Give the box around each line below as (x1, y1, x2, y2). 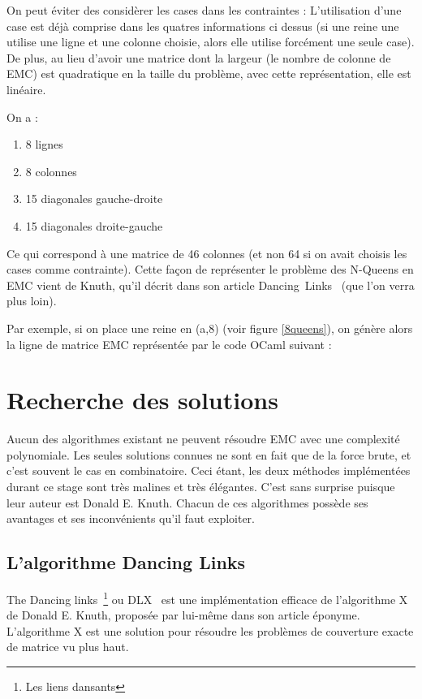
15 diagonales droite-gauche (25, 217, 163, 234)
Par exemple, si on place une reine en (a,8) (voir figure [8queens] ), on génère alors (6, 319, 413, 336)
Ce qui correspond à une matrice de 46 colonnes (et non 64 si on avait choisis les (6, 244, 407, 261)
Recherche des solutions (6, 383, 278, 416)
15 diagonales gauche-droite (25, 190, 163, 207)
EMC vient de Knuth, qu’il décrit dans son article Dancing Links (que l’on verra (6, 276, 415, 293)
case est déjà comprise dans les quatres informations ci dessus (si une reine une (6, 17, 399, 34)
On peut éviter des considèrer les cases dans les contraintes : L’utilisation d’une (6, 2, 402, 18)
